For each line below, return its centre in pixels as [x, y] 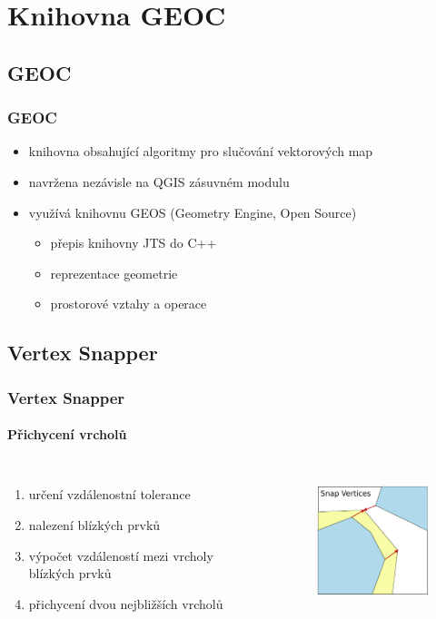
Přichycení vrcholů [67, 434]
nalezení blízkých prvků [94, 524]
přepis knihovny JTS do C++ [134, 243]
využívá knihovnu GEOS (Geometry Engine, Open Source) [193, 212]
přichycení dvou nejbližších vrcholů [126, 603]
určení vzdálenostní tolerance [109, 494]
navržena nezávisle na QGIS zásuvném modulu [159, 181]
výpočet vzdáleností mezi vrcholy [121, 555]
